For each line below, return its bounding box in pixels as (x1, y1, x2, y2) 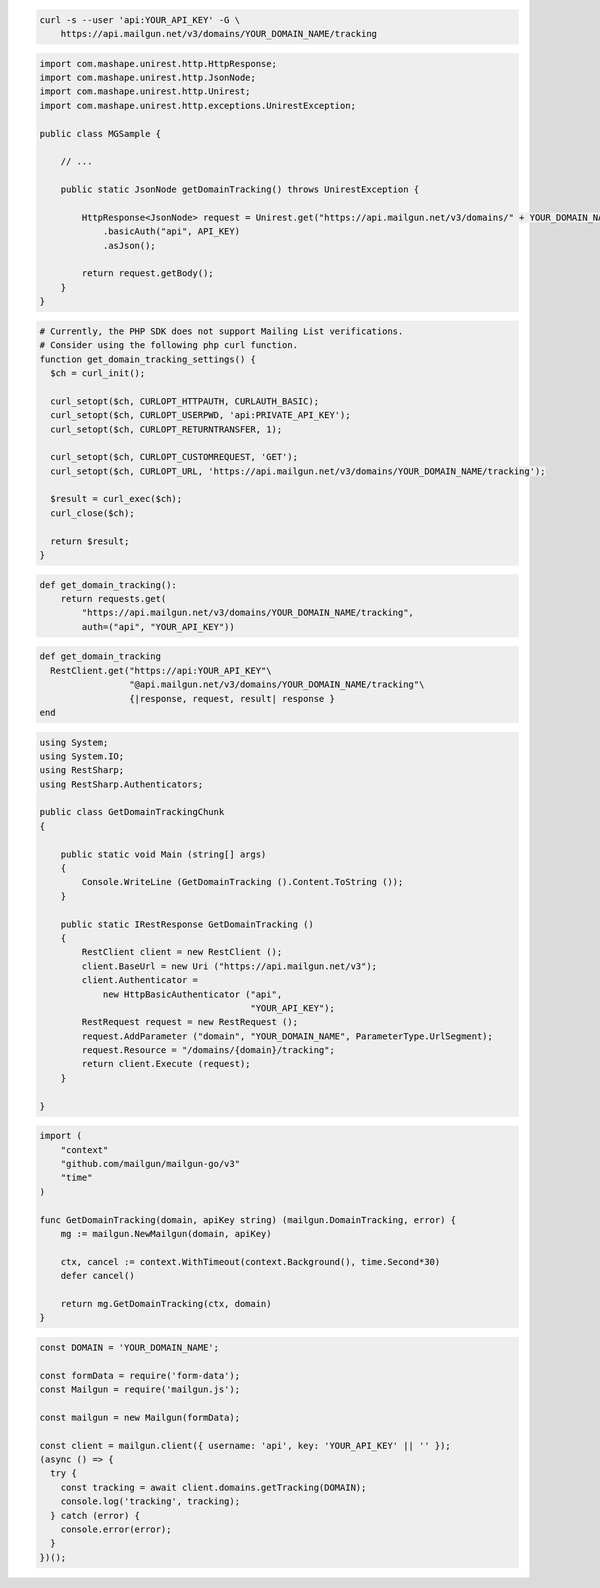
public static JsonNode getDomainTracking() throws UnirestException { (60, 184, 420, 195)
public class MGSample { (39, 128, 162, 139)
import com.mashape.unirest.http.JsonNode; (39, 71, 257, 83)
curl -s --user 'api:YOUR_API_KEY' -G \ (39, 14, 240, 25)
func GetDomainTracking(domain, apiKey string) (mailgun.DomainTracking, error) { (39, 1214, 457, 1225)
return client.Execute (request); (81, 1058, 251, 1070)
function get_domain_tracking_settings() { (39, 353, 257, 365)
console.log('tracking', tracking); (60, 1496, 240, 1507)
